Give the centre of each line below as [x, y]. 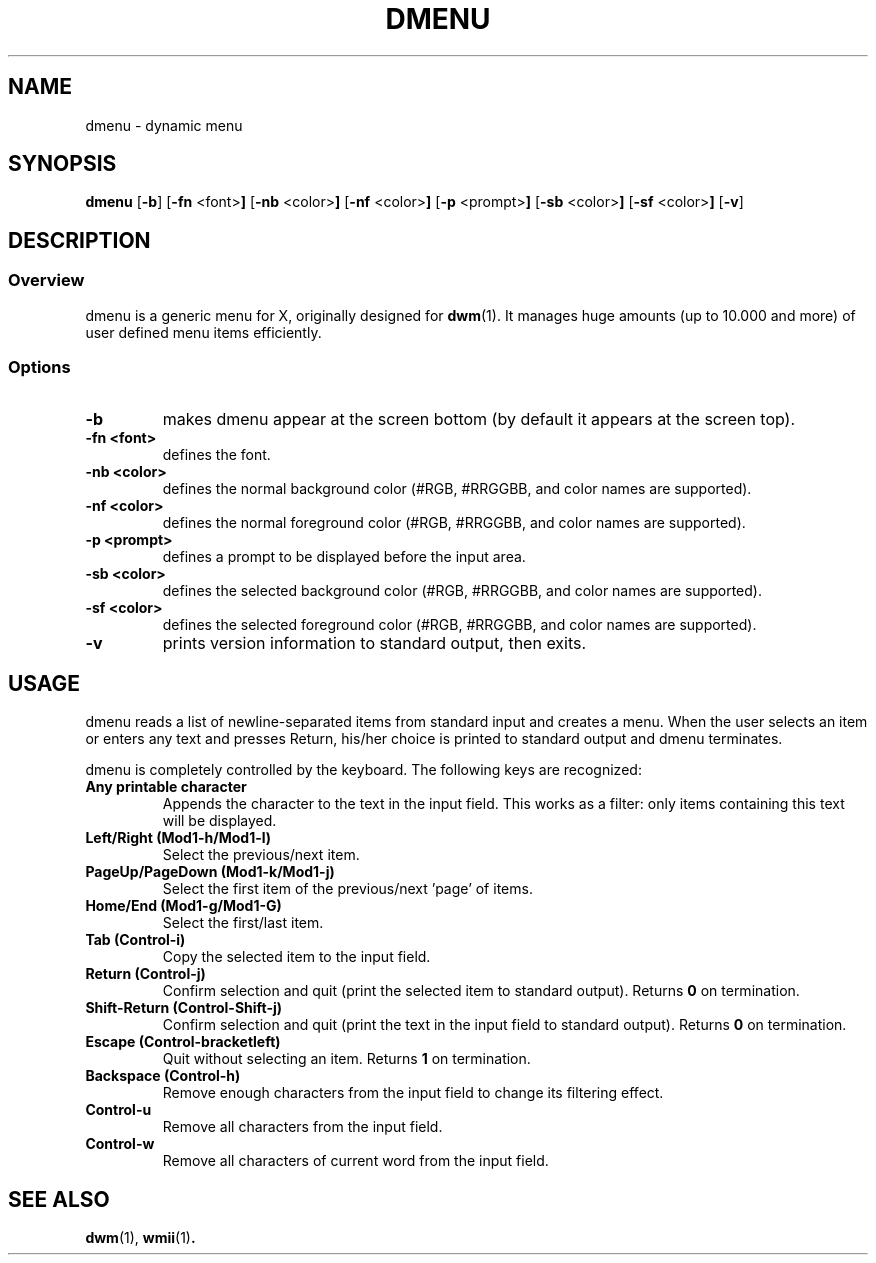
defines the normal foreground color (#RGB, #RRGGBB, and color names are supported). [454, 523]
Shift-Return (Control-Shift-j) [184, 1008]
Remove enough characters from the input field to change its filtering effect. [413, 1093]
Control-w [120, 1144]
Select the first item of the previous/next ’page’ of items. [347, 889]
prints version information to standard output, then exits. [374, 643]
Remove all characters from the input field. [302, 1127]
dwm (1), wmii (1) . [140, 1238]
